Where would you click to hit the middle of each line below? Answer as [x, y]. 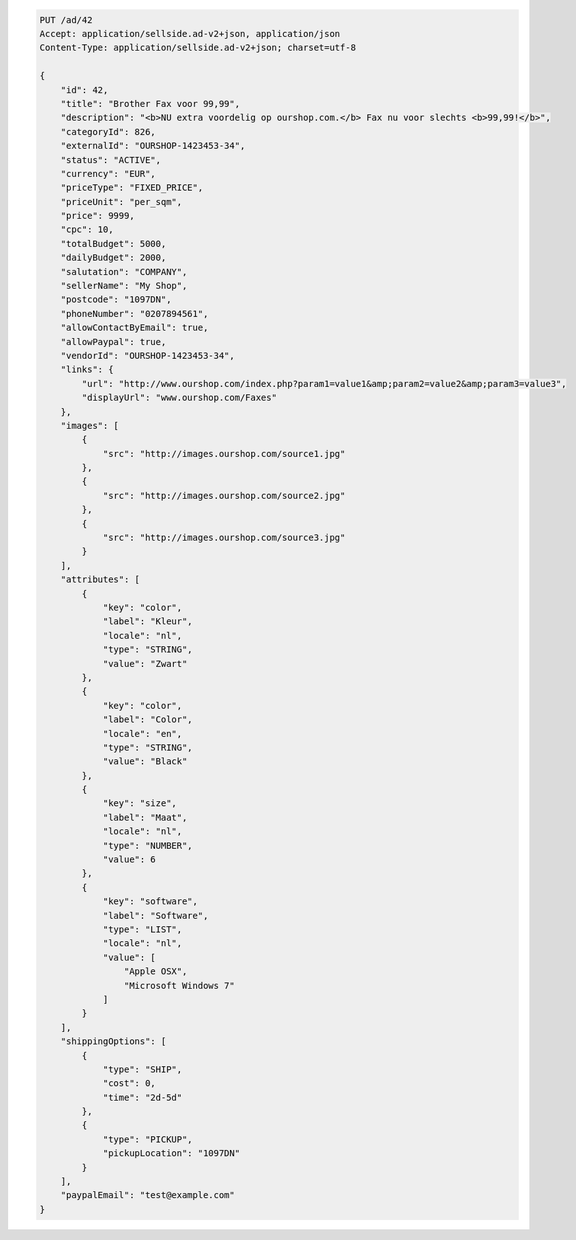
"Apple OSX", [155, 971]
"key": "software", [150, 901]
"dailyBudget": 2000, [113, 258]
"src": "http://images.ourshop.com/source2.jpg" [224, 495]
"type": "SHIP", [142, 1069]
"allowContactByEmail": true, [134, 328]
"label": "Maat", [145, 817]
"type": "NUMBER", [148, 845]
